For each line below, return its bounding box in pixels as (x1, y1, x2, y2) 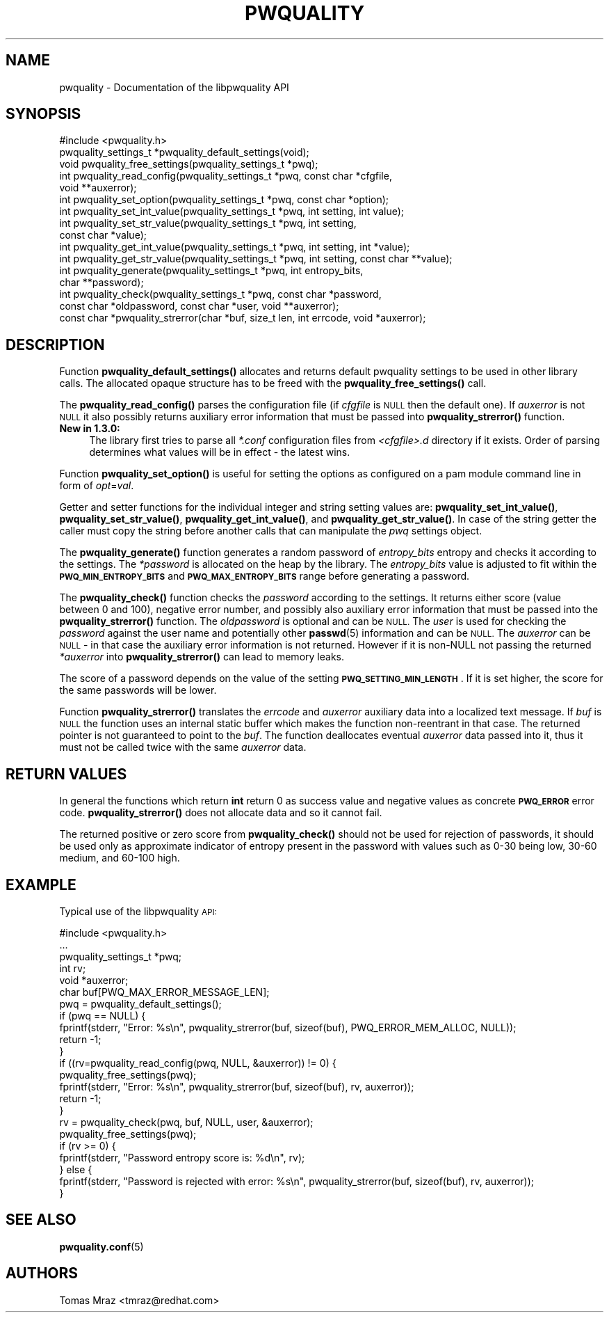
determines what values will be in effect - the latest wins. (89, 446, 350, 459)
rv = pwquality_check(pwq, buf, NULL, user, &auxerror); (59, 1115, 314, 1128)
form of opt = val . (59, 479, 134, 492)
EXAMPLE (6, 875, 76, 894)
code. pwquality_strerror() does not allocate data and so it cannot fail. (59, 807, 382, 819)
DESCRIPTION (6, 335, 105, 354)
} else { (59, 1163, 92, 1175)
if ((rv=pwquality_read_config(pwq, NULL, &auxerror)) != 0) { (59, 1056, 336, 1069)
